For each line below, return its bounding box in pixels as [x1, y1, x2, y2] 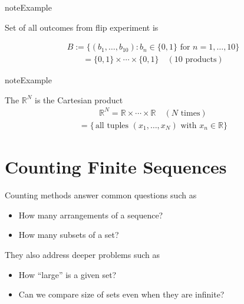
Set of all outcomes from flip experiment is [5, 21, 159, 33]
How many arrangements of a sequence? [18, 208, 163, 221]
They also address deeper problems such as [5, 248, 160, 260]
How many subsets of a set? [18, 228, 119, 241]
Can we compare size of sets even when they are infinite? [18, 288, 225, 300]
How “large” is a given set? [18, 268, 117, 280]
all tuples [95, 121, 129, 130]
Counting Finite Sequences [5, 155, 227, 179]
